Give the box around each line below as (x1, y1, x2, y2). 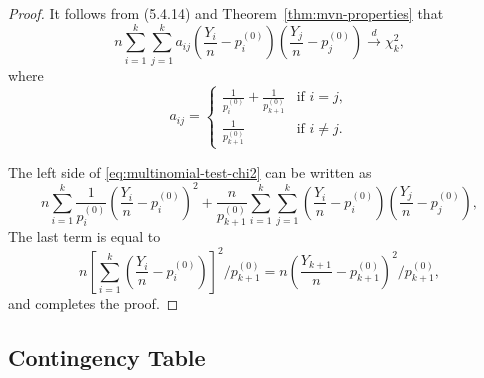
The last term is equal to (8, 226, 161, 247)
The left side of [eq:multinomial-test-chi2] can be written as (8, 161, 372, 182)
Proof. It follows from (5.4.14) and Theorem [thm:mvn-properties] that (8, 3, 444, 23)
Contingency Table (8, 341, 206, 372)
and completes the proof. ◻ (8, 292, 179, 313)
